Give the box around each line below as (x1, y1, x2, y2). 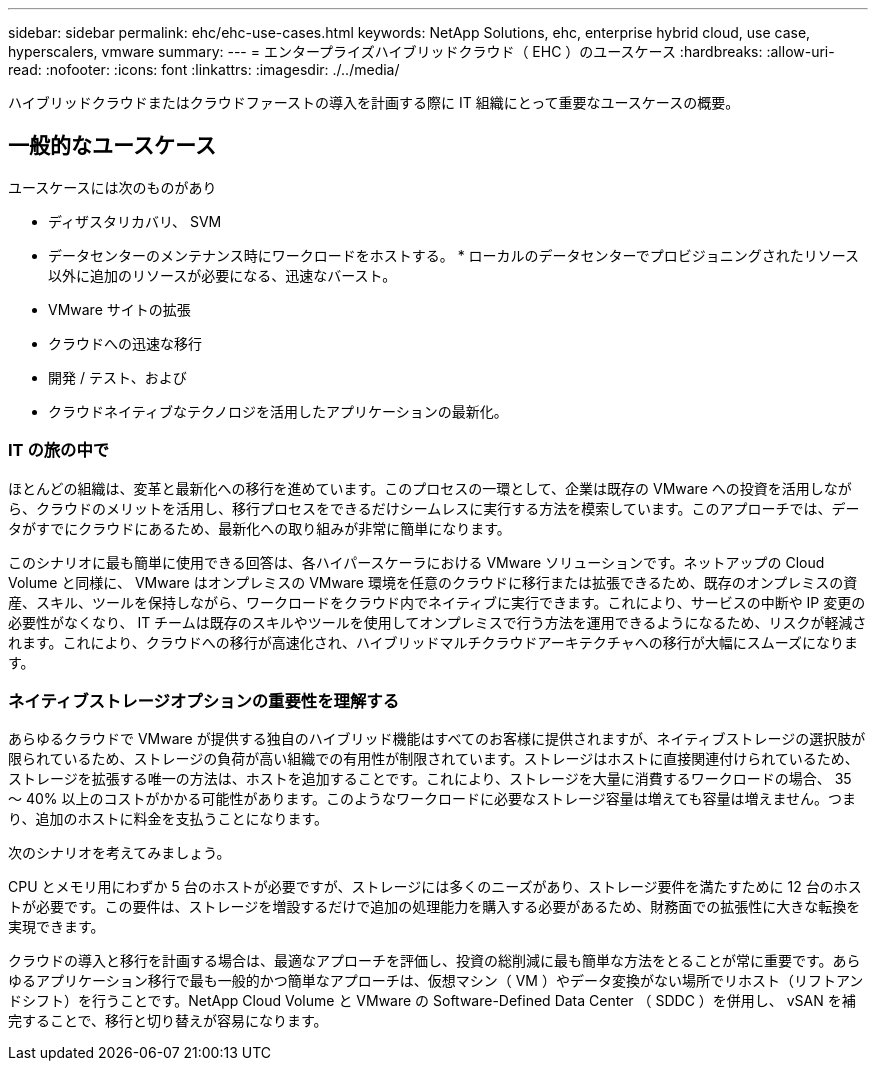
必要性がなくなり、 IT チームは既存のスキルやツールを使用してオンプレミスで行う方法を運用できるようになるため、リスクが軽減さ (8, 613, 867, 631)
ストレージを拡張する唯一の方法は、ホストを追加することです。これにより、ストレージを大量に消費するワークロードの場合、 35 (8, 770, 852, 788)
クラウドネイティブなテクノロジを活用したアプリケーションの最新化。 (48, 402, 508, 420)
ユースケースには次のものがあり (8, 178, 217, 196)
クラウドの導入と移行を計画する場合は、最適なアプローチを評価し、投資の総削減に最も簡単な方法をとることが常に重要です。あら (8, 952, 861, 970)
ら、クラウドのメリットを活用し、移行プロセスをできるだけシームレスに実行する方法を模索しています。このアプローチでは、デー (8, 499, 860, 517)
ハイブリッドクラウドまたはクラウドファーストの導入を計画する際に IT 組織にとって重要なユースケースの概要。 (8, 94, 740, 111)
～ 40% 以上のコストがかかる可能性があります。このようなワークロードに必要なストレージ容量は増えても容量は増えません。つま (8, 790, 856, 808)
